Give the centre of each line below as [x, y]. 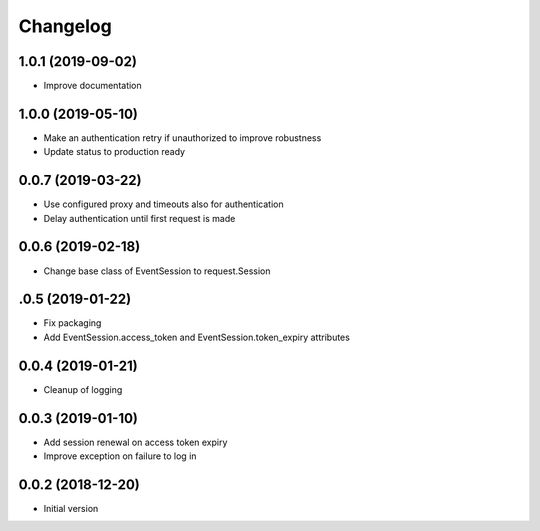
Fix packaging [72, 323]
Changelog [65, 26]
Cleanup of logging [83, 389]
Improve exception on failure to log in [120, 456]
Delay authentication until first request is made [139, 218]
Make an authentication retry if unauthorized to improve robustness [182, 137]
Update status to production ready [114, 152]
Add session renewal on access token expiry [135, 442]
